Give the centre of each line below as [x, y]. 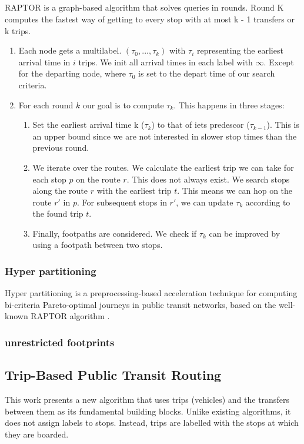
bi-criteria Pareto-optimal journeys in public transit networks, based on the [141, 304]
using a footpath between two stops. [98, 245]
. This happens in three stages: [229, 105]
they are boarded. [37, 434]
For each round [46, 105]
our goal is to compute [123, 105]
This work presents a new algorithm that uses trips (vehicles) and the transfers [147, 400]
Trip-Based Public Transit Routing [113, 375]
